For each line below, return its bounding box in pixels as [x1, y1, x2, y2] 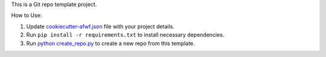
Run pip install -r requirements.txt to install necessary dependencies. [26, 31, 225, 38]
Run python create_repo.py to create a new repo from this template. [26, 40, 196, 47]
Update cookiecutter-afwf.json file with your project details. [26, 23, 174, 30]
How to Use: [11, 12, 42, 19]
